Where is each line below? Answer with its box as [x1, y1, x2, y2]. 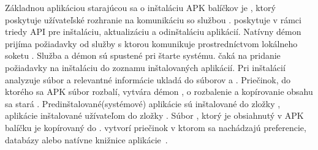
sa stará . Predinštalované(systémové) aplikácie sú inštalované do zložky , [5, 97, 281, 110]
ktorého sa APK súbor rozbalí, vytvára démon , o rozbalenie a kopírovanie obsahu [5, 85, 313, 98]
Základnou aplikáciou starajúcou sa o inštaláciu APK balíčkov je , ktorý [5, 1, 276, 13]
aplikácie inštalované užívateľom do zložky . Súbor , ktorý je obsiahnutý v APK [5, 109, 304, 122]
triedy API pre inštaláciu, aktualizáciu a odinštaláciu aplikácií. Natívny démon [5, 25, 301, 38]
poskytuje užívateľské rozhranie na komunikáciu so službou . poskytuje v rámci [5, 13, 301, 26]
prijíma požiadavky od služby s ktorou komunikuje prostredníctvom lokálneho [5, 37, 298, 50]
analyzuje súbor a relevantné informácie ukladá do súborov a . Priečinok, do [5, 73, 291, 86]
